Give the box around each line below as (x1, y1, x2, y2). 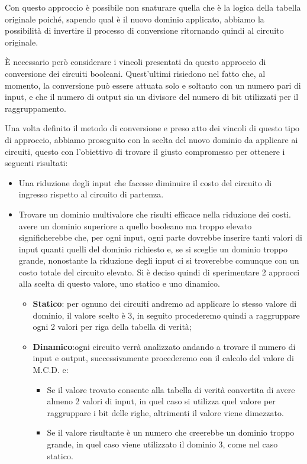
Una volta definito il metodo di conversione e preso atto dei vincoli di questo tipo (5, 122, 300, 134)
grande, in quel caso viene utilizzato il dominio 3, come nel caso (47, 438, 278, 450)
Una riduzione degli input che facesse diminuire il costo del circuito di (18, 176, 272, 189)
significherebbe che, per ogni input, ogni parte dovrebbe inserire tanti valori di (18, 231, 303, 244)
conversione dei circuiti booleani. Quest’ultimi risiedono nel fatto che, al (5, 67, 266, 79)
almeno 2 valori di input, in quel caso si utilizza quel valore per (47, 395, 276, 407)
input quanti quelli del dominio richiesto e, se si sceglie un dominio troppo (18, 242, 288, 255)
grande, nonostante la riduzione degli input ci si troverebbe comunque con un (18, 254, 299, 267)
